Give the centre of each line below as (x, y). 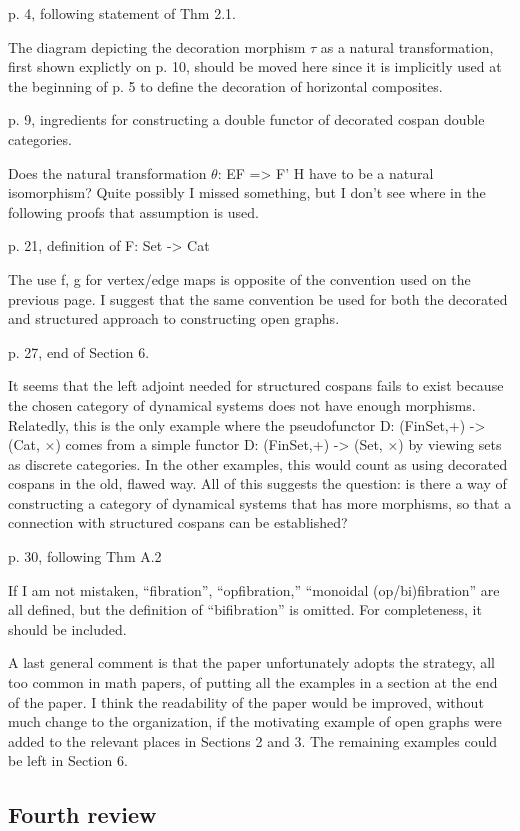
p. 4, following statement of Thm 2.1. (122, 13)
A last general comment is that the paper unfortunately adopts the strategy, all (251, 662)
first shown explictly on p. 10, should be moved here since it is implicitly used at (255, 66)
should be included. (67, 628)
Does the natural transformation (107, 172)
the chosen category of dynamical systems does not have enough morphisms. (242, 404)
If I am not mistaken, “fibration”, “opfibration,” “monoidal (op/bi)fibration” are (254, 589)
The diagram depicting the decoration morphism (157, 46)
